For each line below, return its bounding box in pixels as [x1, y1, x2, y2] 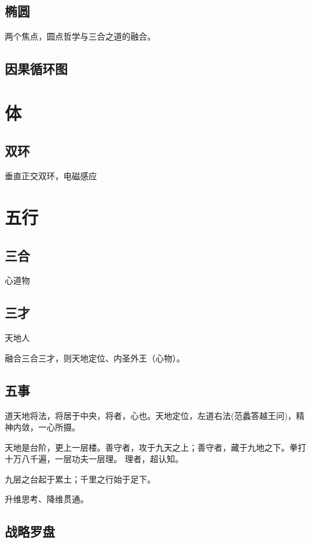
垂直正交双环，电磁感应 [5, 170, 97, 182]
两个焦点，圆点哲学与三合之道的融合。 [5, 30, 155, 43]
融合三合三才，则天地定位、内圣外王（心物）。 [5, 351, 185, 364]
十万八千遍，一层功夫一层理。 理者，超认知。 [5, 452, 184, 465]
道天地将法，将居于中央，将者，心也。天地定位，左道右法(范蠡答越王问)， [5, 409, 296, 421]
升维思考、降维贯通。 [5, 493, 89, 505]
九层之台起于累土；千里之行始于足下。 [5, 472, 155, 485]
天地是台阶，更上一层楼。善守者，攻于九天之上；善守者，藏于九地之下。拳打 [5, 441, 306, 453]
